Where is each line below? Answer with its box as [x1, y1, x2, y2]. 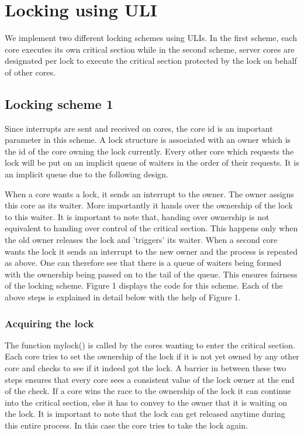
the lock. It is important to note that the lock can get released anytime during [5, 407, 285, 420]
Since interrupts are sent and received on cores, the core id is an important [5, 122, 273, 134]
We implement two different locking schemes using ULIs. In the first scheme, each [5, 32, 297, 44]
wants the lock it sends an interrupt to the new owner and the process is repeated [5, 245, 298, 257]
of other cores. [5, 66, 56, 78]
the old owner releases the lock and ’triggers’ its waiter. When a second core [5, 234, 278, 246]
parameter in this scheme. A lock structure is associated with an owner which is [5, 133, 291, 146]
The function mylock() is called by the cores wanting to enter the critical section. [5, 338, 295, 351]
